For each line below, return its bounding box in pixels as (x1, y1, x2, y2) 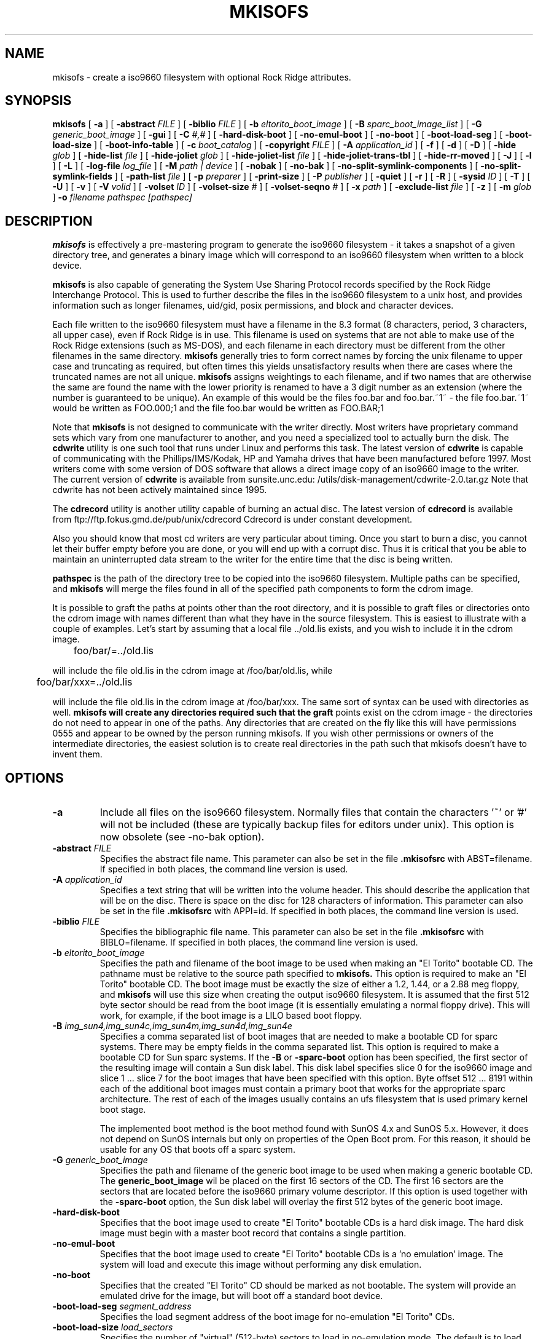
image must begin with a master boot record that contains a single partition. (99, 1228, 407, 1239)
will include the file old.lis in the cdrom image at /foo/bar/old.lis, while (52, 665, 333, 676)
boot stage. (99, 1104, 146, 1115)
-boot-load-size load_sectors (52, 1322, 173, 1333)
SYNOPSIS (5, 93, 72, 109)
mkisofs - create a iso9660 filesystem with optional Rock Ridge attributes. (52, 71, 351, 82)
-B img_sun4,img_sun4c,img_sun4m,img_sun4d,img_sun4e (52, 1021, 292, 1032)
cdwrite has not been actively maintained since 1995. (52, 484, 267, 496)
